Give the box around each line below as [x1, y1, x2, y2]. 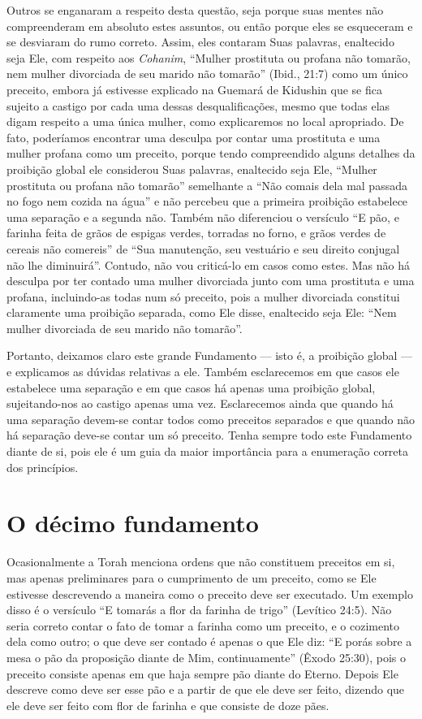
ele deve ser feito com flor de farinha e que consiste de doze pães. [6, 696, 329, 713]
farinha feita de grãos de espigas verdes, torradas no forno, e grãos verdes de [6, 224, 386, 241]
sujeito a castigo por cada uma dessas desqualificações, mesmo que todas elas [6, 97, 390, 114]
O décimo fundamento [6, 506, 259, 539]
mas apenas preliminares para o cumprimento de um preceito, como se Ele [6, 569, 377, 586]
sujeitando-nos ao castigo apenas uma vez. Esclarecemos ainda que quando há [6, 395, 394, 412]
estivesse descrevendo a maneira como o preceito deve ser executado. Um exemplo [6, 585, 413, 602]
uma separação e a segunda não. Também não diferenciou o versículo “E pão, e [6, 208, 399, 225]
